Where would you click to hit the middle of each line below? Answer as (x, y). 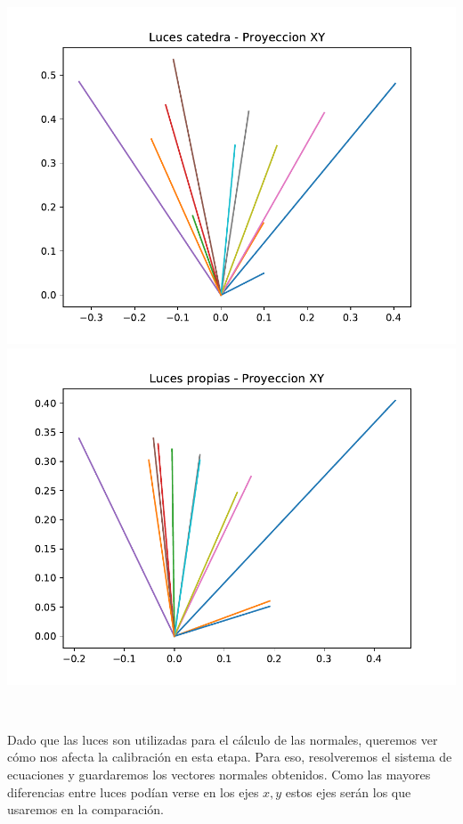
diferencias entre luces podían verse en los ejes (133, 791)
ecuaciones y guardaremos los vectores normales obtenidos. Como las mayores (219, 774)
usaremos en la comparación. (85, 809)
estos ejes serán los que (348, 791)
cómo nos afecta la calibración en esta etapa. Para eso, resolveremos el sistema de (230, 757)
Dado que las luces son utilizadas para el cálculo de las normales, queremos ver (223, 739)
